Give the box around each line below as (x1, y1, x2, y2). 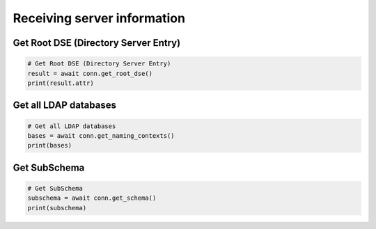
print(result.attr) (27, 79, 94, 87)
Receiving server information (13, 10, 186, 26)
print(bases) (27, 141, 72, 150)
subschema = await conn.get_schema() (27, 194, 157, 202)
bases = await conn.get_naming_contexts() (27, 132, 175, 139)
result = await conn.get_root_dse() (27, 70, 153, 77)
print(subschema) (27, 204, 87, 212)
